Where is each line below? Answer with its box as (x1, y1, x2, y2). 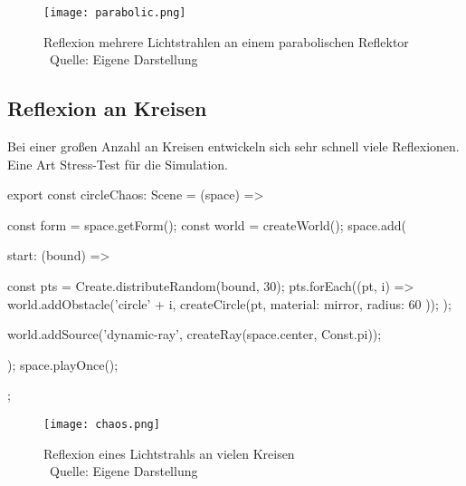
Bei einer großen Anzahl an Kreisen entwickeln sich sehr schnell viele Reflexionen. (7, 137, 460, 156)
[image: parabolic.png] (43, 6, 186, 19)
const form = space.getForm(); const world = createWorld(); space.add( (7, 215, 406, 234)
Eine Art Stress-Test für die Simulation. (7, 154, 229, 173)
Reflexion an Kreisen (7, 94, 207, 122)
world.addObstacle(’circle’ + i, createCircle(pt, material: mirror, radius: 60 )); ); (7, 294, 452, 313)
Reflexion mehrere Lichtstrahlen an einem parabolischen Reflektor (43, 32, 409, 51)
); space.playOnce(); (7, 355, 119, 374)
